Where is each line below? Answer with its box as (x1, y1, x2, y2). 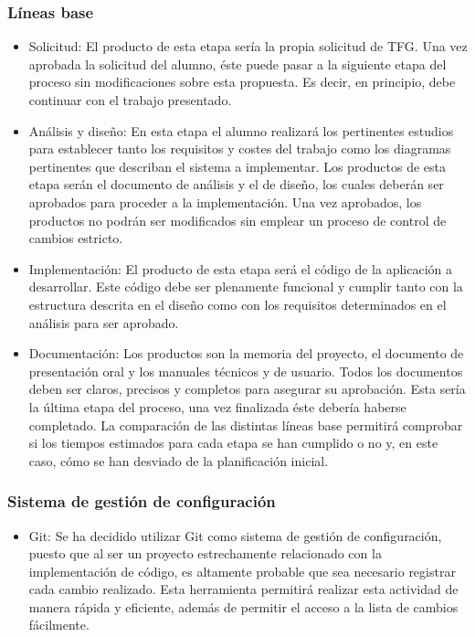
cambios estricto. (28, 228, 123, 248)
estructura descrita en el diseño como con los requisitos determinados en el (28, 294, 447, 313)
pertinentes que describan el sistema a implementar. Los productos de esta (28, 156, 447, 175)
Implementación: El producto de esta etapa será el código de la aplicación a (28, 259, 452, 278)
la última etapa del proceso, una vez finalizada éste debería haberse (28, 397, 406, 416)
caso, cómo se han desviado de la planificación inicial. (28, 451, 329, 470)
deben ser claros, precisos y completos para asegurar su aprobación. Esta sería (28, 379, 466, 398)
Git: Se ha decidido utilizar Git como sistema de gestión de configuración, (28, 526, 442, 545)
